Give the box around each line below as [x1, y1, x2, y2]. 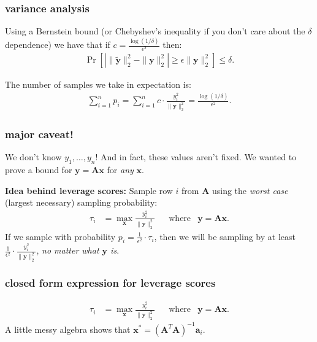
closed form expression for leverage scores [5, 275, 216, 290]
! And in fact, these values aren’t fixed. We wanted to [95, 150, 297, 163]
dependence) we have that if [5, 38, 110, 51]
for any [107, 163, 134, 176]
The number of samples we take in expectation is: [5, 78, 191, 91]
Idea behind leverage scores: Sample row [5, 184, 173, 196]
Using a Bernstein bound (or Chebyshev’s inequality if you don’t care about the [5, 25, 305, 37]
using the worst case [212, 184, 288, 196]
